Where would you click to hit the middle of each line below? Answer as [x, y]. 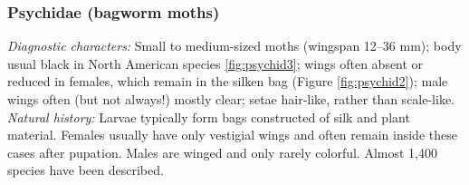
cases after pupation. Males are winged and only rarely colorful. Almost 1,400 [222, 152]
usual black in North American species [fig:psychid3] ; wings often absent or [215, 63]
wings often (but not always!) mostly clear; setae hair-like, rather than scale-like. [231, 99]
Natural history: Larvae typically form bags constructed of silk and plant [209, 117]
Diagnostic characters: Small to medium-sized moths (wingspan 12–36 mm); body [234, 46]
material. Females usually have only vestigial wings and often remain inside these [232, 135]
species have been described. [86, 170]
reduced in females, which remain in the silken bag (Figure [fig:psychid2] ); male [228, 81]
